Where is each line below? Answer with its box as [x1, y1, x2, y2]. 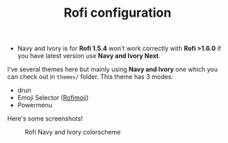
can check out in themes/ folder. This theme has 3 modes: [7, 73, 173, 81]
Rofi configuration [64, 5, 171, 21]
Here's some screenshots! [7, 114, 83, 123]
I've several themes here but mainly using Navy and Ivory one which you [7, 65, 218, 74]
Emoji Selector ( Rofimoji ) [17, 93, 89, 102]
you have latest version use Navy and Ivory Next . [17, 52, 161, 60]
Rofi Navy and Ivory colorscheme [24, 128, 121, 137]
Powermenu [17, 101, 52, 110]
